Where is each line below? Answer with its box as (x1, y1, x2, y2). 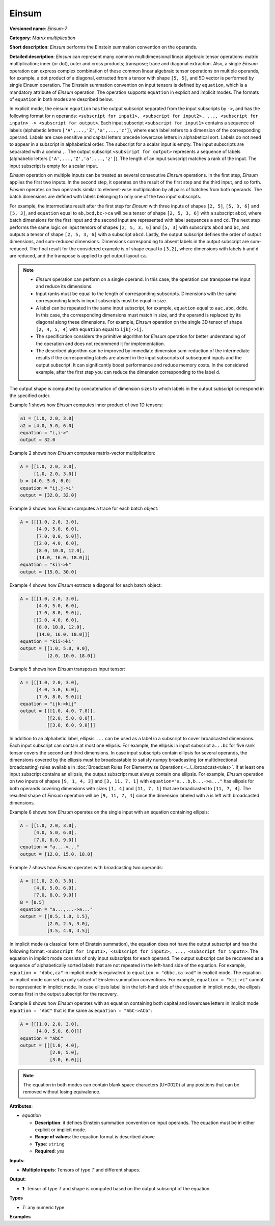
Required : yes (35, 1148, 65, 1154)
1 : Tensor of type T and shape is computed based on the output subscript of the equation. (22, 1185, 211, 1191)
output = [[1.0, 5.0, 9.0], (20, 645, 90, 651)
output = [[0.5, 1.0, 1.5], (20, 914, 90, 920)
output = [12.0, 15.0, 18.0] (20, 851, 93, 857)
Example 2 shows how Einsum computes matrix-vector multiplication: (9, 450, 155, 456)
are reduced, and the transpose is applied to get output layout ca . (9, 253, 147, 259)
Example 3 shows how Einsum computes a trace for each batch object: (9, 505, 159, 511)
